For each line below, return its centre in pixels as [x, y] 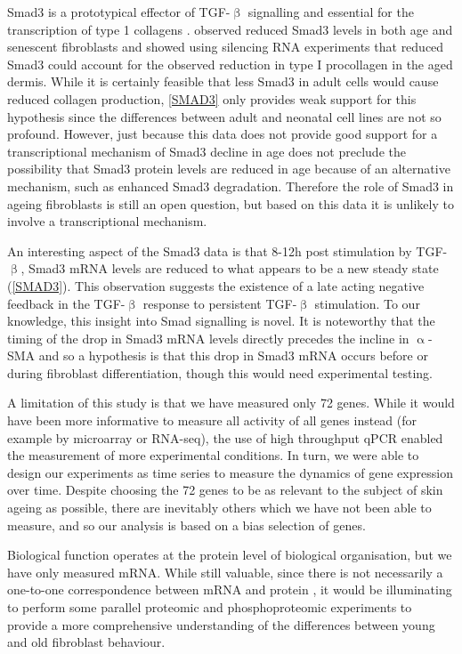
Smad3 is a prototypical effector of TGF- [119, 12]
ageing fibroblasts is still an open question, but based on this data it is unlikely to [231, 203]
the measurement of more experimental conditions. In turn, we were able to [213, 455]
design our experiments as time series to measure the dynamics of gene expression [230, 472]
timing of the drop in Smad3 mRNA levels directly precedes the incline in [208, 338]
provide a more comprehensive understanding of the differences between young [221, 624]
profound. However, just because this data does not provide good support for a [223, 134]
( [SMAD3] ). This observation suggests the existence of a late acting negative [216, 285]
